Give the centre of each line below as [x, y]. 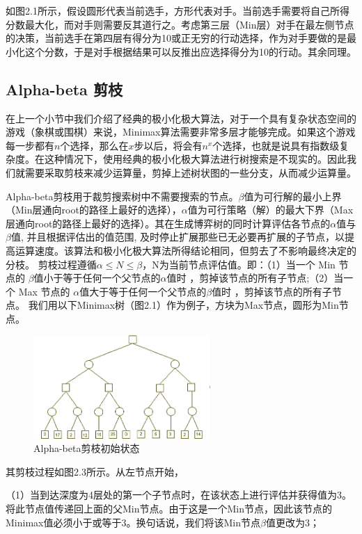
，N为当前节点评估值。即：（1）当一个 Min [239, 264]
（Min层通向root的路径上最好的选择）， [94, 210]
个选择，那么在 [94, 145]
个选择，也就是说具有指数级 [276, 145]
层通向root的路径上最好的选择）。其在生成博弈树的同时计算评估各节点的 [168, 223]
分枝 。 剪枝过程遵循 [51, 264]
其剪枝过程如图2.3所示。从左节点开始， [95, 471]
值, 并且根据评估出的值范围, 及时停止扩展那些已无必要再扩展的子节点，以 [178, 237]
